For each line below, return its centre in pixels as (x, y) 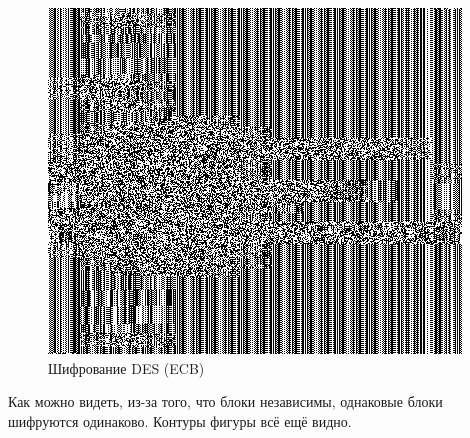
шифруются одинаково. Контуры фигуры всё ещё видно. (180, 420)
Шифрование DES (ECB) (126, 367)
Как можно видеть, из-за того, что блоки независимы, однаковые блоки (225, 401)
